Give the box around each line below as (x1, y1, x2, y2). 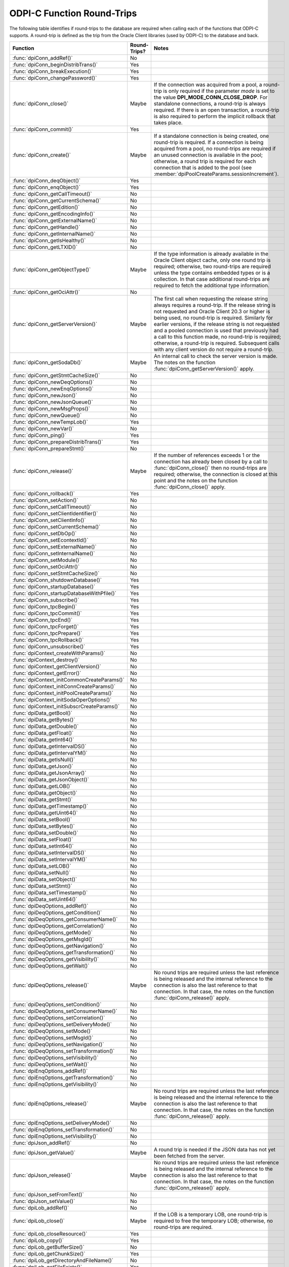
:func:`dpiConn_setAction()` (12, 497, 78, 504)
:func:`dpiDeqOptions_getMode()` (12, 929, 93, 936)
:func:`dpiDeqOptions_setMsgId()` (12, 1034, 94, 1041)
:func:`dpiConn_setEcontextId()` (12, 537, 89, 544)
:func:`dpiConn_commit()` (12, 126, 73, 133)
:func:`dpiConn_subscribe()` (12, 597, 79, 604)
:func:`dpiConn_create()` (12, 152, 71, 159)
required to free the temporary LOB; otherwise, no (153, 1217, 273, 1224)
